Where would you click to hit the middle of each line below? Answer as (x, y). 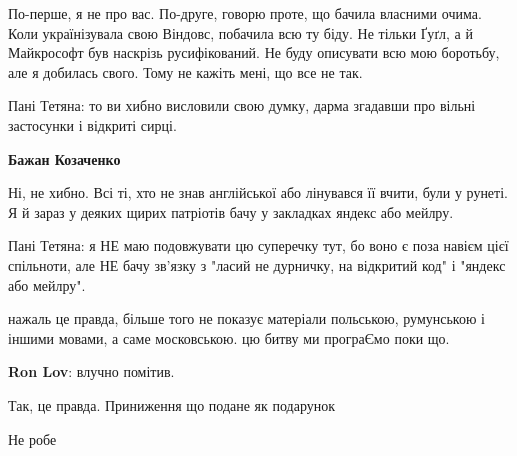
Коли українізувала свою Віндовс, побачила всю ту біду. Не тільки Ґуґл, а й (240, 32)
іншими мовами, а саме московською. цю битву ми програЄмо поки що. (229, 337)
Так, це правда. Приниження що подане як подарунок (172, 404)
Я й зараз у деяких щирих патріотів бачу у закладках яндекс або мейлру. (231, 211)
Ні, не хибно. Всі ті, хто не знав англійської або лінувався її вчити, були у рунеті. (258, 192)
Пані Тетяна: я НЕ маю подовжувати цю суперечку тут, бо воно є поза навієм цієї (258, 245)
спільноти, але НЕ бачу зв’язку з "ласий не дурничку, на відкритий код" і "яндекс (257, 264)
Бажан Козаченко (64, 158)
